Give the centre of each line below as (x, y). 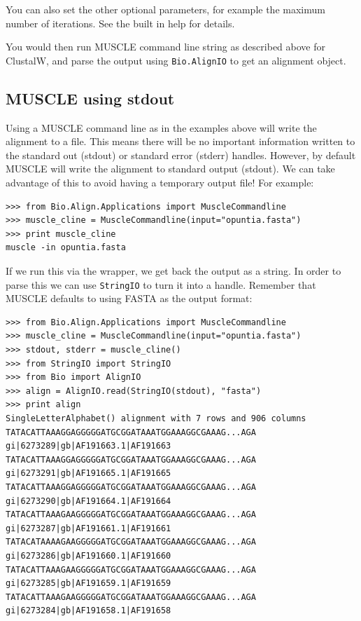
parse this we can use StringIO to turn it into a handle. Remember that (161, 284)
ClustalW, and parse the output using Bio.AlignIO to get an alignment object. (176, 60)
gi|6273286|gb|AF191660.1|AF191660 (89, 555)
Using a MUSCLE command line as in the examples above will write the (161, 127)
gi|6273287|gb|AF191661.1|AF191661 (89, 528)
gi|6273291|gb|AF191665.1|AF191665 (89, 473)
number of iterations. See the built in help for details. (120, 23)
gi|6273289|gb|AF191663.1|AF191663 (89, 446)
